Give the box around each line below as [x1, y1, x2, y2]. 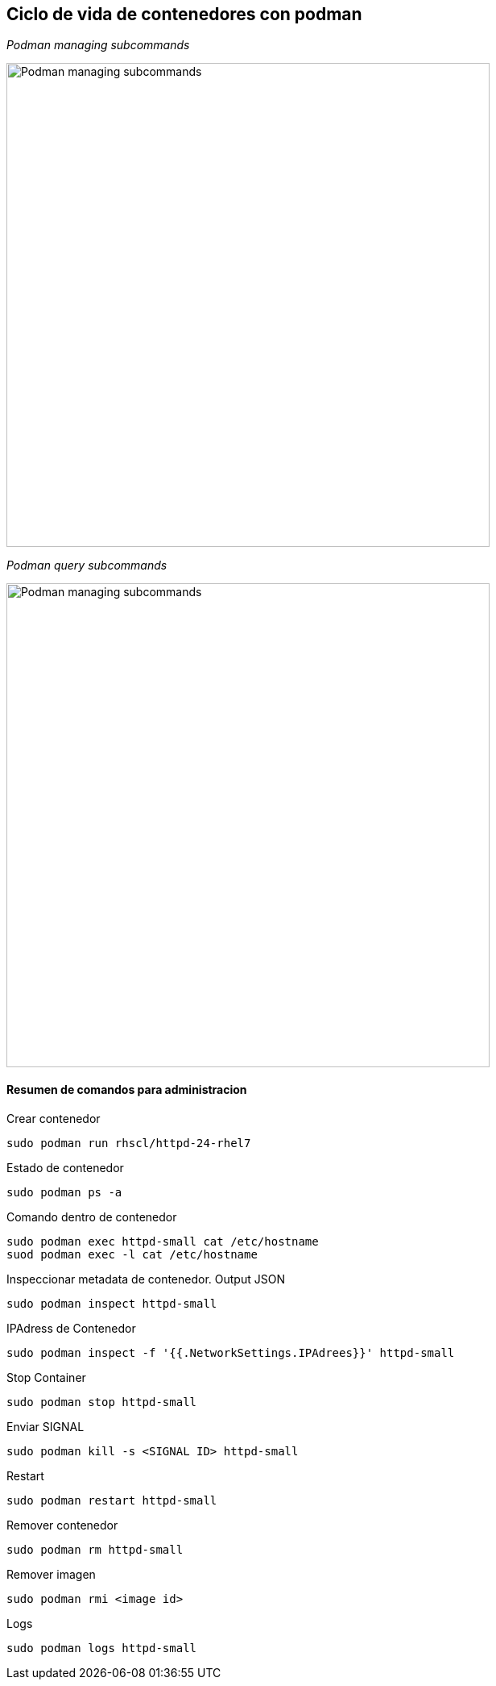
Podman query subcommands [6, 558, 167, 573]
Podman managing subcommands [6, 38, 190, 52]
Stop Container [6, 1370, 86, 1384]
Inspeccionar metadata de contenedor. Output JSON [6, 1271, 285, 1286]
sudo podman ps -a [6, 1185, 122, 1199]
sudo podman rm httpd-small [6, 1542, 184, 1556]
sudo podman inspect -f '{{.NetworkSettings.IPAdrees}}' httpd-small [6, 1346, 455, 1359]
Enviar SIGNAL [6, 1419, 85, 1434]
